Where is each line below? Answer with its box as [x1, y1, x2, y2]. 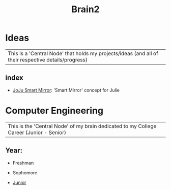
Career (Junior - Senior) [8, 129, 66, 136]
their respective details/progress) [8, 56, 88, 63]
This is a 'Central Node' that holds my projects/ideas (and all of [8, 50, 159, 57]
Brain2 [71, 4, 100, 15]
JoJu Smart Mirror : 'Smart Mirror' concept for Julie [12, 87, 120, 93]
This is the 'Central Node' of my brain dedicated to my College [8, 122, 157, 130]
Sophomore [12, 169, 38, 176]
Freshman [12, 160, 34, 166]
